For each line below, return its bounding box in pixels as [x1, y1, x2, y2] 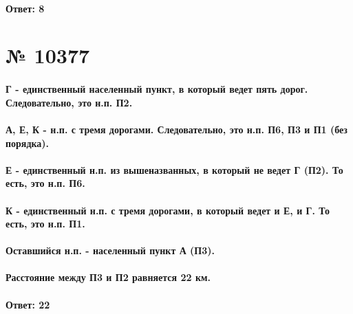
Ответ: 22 [6, 297, 50, 311]
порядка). [6, 135, 50, 150]
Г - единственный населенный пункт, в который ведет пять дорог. [6, 82, 308, 96]
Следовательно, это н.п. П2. [6, 95, 133, 109]
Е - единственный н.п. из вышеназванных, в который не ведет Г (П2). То [6, 162, 343, 177]
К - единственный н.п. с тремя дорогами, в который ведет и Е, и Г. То [6, 203, 330, 217]
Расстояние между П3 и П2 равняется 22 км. [6, 270, 211, 284]
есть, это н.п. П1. [6, 216, 85, 231]
